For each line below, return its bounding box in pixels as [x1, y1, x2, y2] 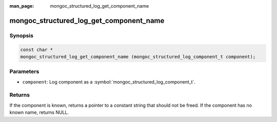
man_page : [9, 3, 34, 9]
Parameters [9, 68, 39, 75]
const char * [20, 47, 53, 52]
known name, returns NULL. [9, 109, 69, 115]
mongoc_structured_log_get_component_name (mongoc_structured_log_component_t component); [20, 54, 256, 59]
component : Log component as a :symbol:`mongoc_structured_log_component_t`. [22, 78, 196, 85]
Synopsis [9, 32, 33, 39]
